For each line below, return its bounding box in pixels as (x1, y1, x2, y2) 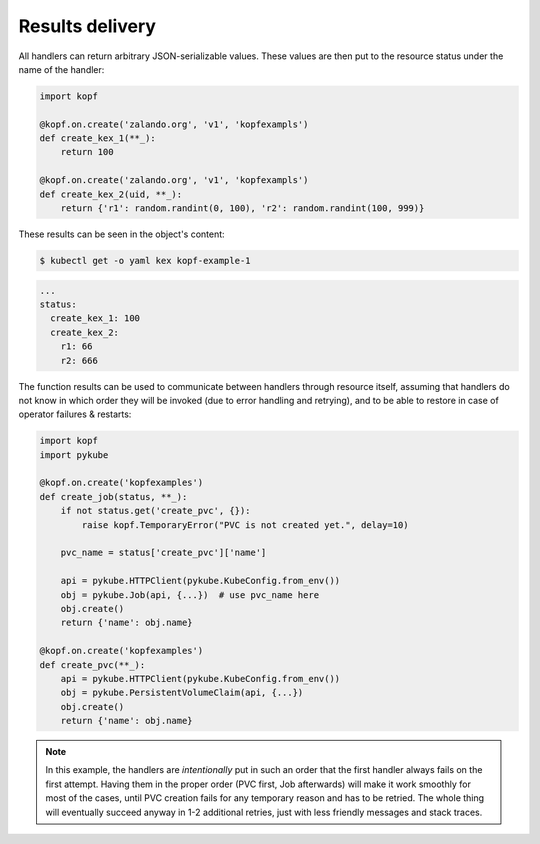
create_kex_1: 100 (50, 313, 140, 324)
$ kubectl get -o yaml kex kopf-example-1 (39, 255, 251, 267)
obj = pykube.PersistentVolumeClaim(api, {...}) (60, 687, 304, 699)
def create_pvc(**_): (39, 659, 146, 670)
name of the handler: (18, 63, 105, 75)
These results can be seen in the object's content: (18, 228, 225, 240)
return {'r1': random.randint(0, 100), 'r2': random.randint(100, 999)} (60, 203, 425, 214)
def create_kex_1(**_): (39, 133, 157, 144)
